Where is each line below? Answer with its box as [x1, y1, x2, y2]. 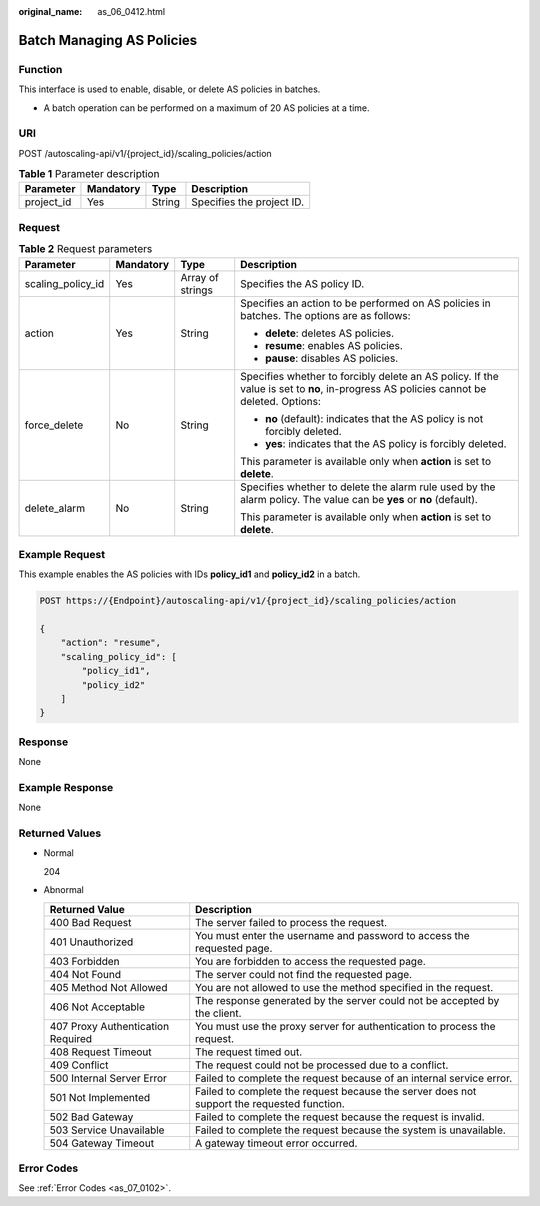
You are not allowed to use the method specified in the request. [195, 980, 494, 994]
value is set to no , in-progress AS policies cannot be [240, 381, 487, 395]
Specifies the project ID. [191, 195, 305, 209]
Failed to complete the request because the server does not [195, 1084, 477, 1098]
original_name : [18, 6, 83, 17]
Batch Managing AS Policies [18, 31, 198, 49]
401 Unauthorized [49, 935, 134, 949]
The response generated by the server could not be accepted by [195, 993, 500, 1007]
